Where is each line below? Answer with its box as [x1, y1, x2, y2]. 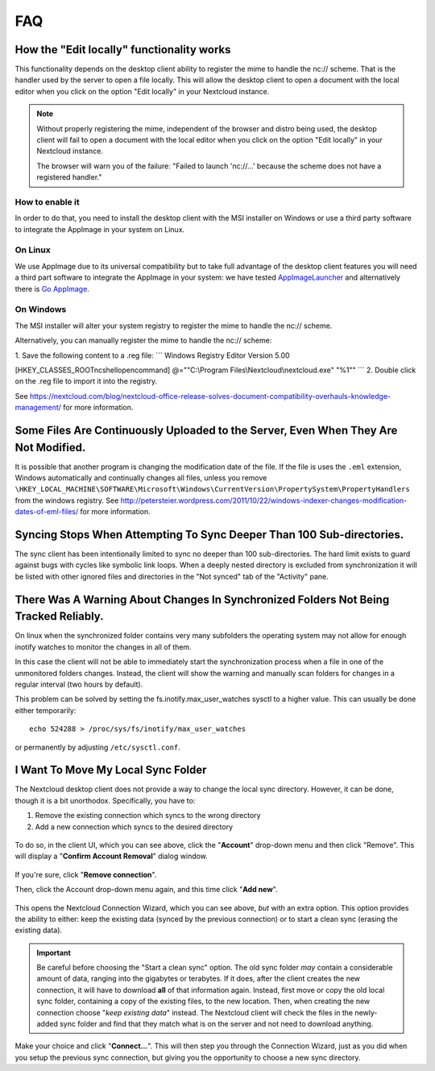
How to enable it [14, 196, 80, 207]
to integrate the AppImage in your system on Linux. [14, 224, 185, 234]
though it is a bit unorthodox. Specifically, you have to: [14, 795, 196, 805]
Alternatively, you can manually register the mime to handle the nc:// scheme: [14, 335, 272, 346]
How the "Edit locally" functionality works [14, 43, 231, 56]
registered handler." [36, 172, 102, 182]
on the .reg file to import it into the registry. [14, 376, 158, 386]
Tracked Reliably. [14, 609, 104, 624]
